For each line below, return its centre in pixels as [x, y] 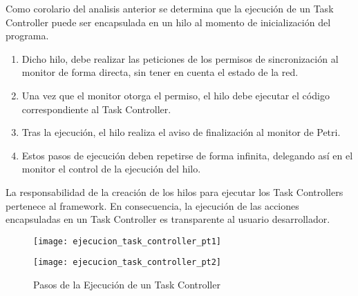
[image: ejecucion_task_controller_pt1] [128, 241]
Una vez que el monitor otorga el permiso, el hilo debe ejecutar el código [176, 95]
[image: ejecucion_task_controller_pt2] [128, 263]
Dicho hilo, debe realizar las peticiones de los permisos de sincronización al [180, 58]
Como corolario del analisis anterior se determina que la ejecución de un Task [170, 8]
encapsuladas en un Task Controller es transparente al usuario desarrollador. [168, 219]
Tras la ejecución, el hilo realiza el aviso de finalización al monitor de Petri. [181, 132]
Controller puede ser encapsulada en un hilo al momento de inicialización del [168, 22]
